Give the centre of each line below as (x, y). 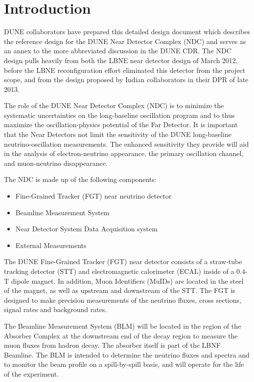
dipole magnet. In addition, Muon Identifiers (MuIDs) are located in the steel (127, 281)
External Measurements (51, 245)
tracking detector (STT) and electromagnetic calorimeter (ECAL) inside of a (119, 271)
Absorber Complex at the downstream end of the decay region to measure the (121, 335)
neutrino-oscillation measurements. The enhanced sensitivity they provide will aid (127, 144)
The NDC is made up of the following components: (80, 179)
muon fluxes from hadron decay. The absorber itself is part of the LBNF (112, 345)
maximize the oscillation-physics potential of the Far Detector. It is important (121, 124)
